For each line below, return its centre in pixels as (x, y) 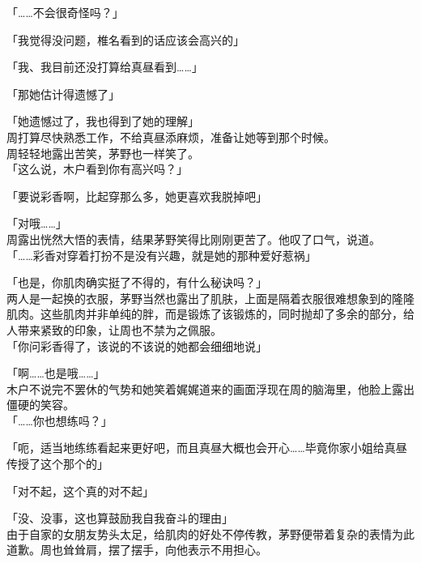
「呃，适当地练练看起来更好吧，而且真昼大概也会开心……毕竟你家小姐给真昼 (207, 448)
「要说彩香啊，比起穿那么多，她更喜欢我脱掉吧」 (137, 196)
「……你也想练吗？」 (60, 420)
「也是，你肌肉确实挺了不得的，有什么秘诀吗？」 (137, 282)
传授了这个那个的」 (57, 464)
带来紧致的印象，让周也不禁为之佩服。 (119, 329)
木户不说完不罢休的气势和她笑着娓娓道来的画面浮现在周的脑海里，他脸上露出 (210, 388)
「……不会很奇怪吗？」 (65, 12)
